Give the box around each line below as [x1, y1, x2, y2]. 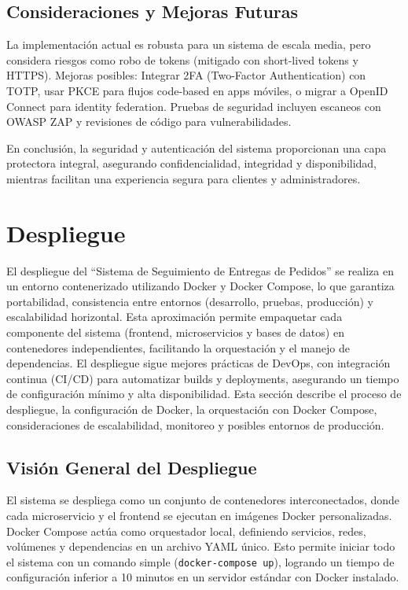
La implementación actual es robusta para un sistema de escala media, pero [6, 36, 371, 53]
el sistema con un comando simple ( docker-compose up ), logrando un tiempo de [6, 553, 395, 570]
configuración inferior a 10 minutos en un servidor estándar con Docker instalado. [6, 569, 399, 585]
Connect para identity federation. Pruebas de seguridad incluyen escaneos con [6, 98, 381, 114]
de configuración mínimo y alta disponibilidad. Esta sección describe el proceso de [6, 385, 402, 402]
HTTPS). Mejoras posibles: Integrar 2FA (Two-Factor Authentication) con [6, 67, 366, 83]
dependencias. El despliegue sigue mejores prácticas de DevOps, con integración [6, 355, 391, 371]
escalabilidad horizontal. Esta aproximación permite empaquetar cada [6, 308, 343, 325]
